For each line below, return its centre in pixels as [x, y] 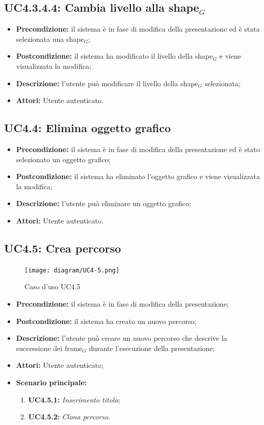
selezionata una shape [50, 39]
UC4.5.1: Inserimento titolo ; [74, 399]
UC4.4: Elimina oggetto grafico [88, 128]
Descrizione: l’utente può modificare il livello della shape [107, 83]
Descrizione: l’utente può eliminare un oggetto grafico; [103, 203]
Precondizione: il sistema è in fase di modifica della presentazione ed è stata [138, 29]
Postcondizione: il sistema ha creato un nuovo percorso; [106, 321]
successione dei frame [49, 348]
